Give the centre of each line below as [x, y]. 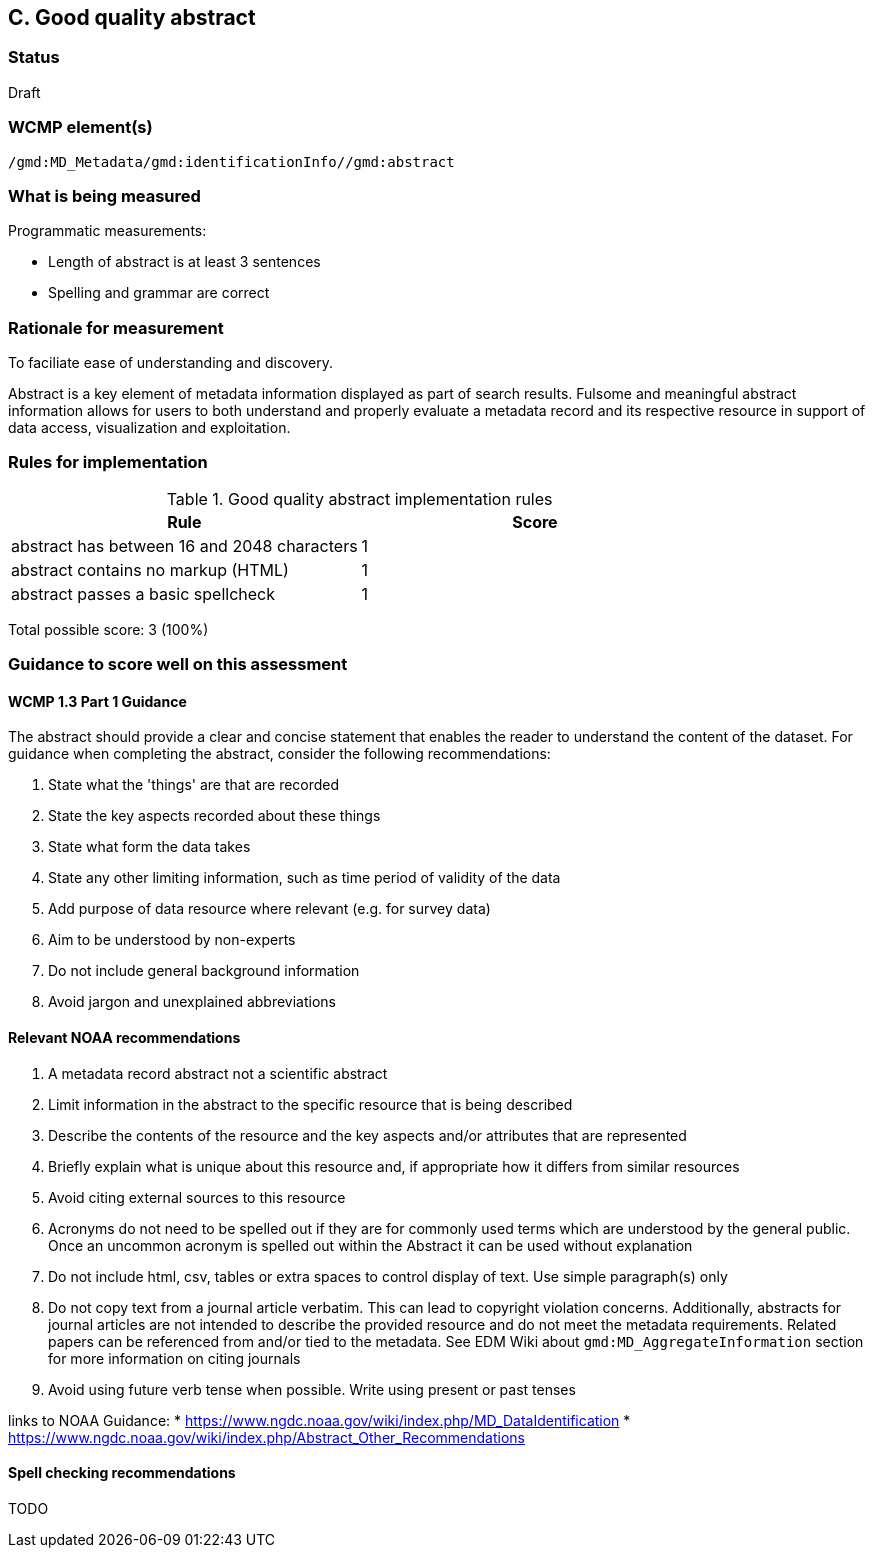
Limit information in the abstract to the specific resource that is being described [310, 1104]
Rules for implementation [108, 462]
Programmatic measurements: [107, 231]
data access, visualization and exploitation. [149, 428]
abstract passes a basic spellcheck [143, 593]
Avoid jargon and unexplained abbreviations [192, 1002]
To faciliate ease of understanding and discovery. [170, 363]
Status [34, 57]
